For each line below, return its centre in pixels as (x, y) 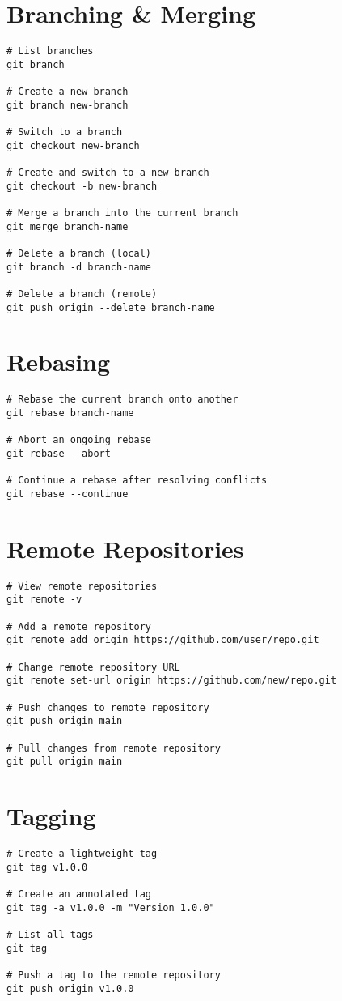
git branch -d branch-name (79, 267)
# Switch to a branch (65, 132)
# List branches (50, 51)
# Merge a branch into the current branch (122, 213)
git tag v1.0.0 (47, 867)
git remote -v (44, 600)
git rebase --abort (59, 454)
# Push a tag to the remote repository (114, 975)
